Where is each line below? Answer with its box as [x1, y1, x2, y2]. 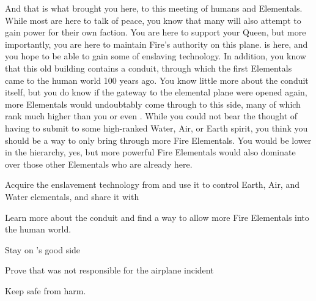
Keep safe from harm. [5, 284, 86, 297]
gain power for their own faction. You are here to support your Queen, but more [5, 26, 306, 39]
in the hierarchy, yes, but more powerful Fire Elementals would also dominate [5, 146, 296, 158]
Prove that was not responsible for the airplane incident [5, 264, 214, 277]
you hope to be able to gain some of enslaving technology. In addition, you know [5, 50, 306, 62]
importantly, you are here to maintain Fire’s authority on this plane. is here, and [5, 37, 308, 50]
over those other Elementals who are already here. [5, 157, 193, 170]
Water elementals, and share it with [5, 190, 139, 203]
